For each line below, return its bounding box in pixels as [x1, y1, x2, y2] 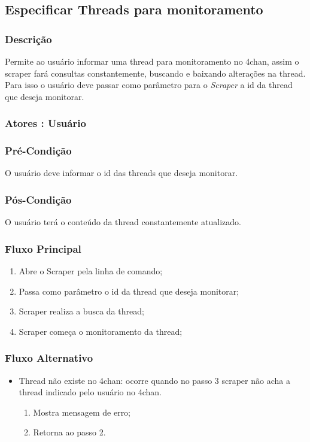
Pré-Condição [5, 143, 72, 158]
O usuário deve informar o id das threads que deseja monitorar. [5, 166, 238, 179]
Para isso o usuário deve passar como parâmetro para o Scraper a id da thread [5, 78, 293, 91]
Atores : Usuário [5, 116, 86, 131]
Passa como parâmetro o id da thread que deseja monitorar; [19, 284, 239, 297]
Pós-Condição [5, 192, 72, 207]
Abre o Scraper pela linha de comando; [19, 265, 163, 277]
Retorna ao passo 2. [33, 426, 106, 438]
